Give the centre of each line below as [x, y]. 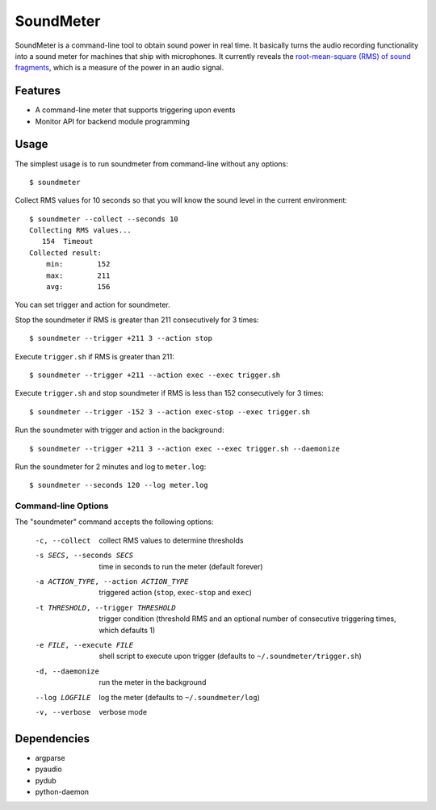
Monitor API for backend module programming [112, 121]
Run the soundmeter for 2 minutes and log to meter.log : [111, 466]
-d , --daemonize [67, 671]
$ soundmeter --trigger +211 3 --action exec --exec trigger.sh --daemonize [185, 449]
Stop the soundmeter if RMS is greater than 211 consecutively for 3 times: [137, 320]
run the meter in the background [153, 682]
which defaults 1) [127, 630]
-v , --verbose [63, 712]
